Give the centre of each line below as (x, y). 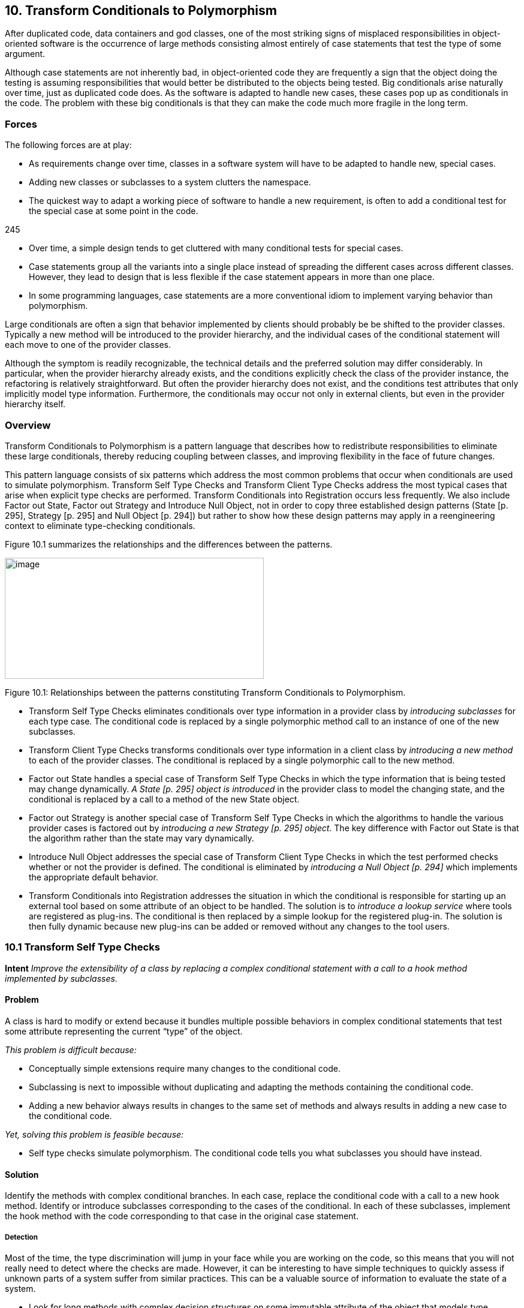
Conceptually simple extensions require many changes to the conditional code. (185, 1068)
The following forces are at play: (68, 145)
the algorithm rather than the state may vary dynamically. (141, 838)
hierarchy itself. (35, 404)
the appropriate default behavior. (94, 877)
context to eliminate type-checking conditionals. (100, 525)
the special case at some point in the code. (114, 211)
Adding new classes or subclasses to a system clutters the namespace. (170, 182)
